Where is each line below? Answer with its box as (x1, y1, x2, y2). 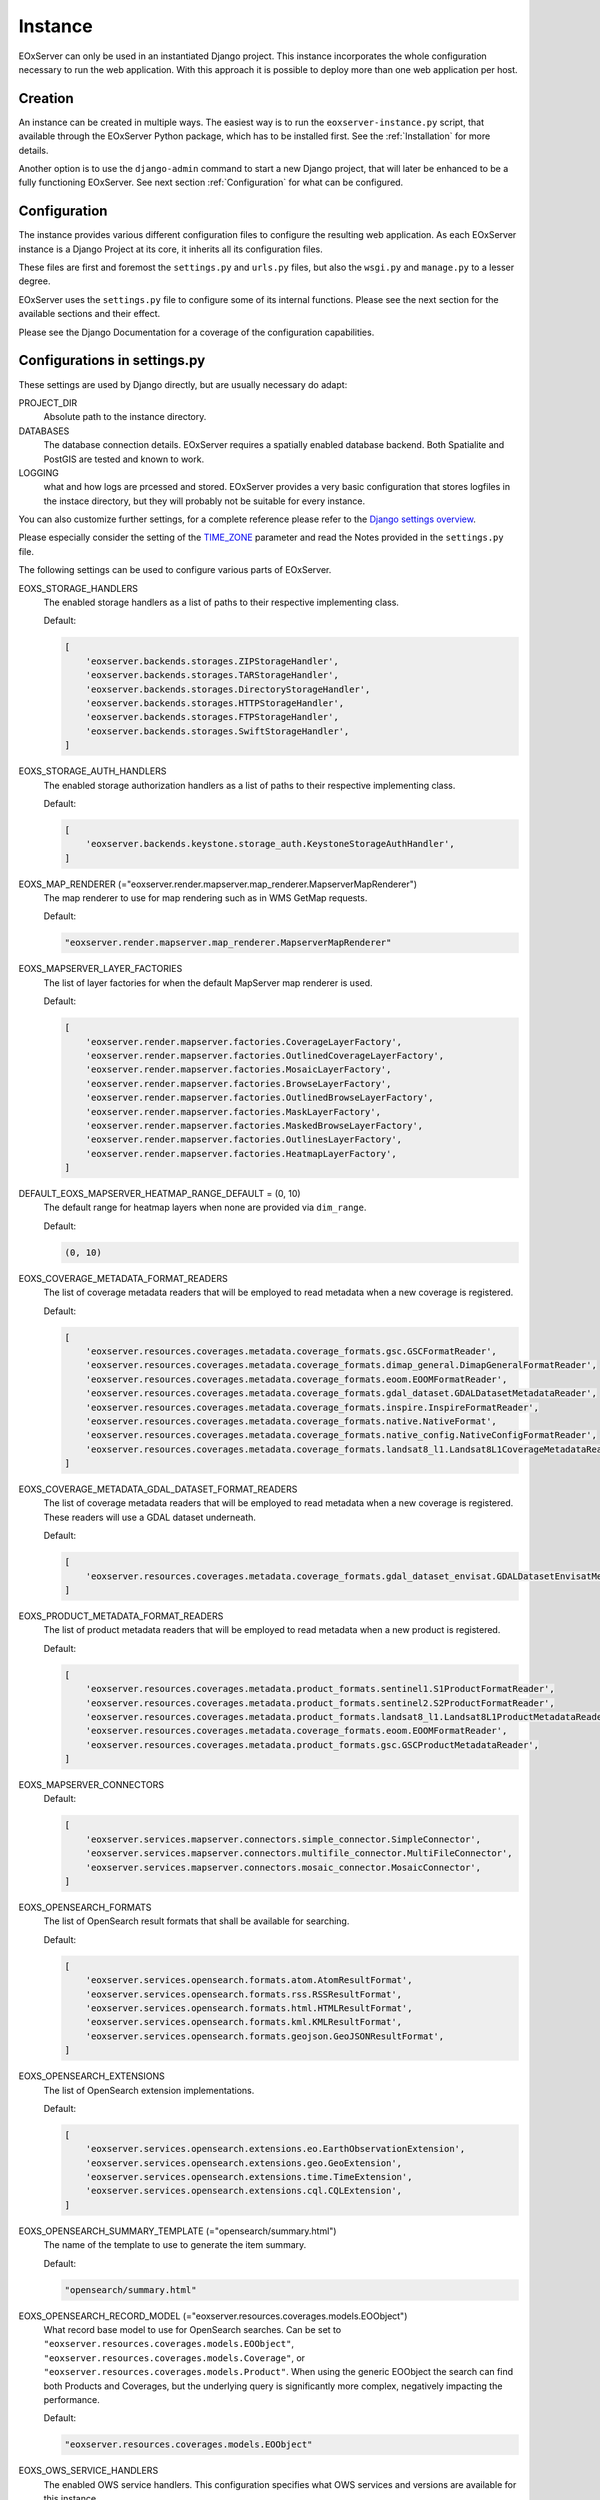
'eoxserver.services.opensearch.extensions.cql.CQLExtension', (85, 2185, 403, 2197)
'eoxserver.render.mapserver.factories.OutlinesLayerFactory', (85, 1134, 403, 1145)
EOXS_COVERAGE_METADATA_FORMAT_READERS (18, 1272, 229, 1284)
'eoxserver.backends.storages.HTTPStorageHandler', (85, 697, 345, 709)
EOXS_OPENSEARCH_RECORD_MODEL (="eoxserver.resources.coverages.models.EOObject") (18, 2310, 408, 2322)
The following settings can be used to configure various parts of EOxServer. (18, 564, 332, 576)
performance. (43, 2393, 100, 2405)
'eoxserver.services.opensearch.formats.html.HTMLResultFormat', (85, 2002, 413, 2014)
